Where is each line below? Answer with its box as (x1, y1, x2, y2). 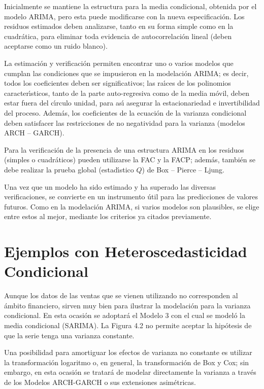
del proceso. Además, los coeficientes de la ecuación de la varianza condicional (4, 107, 247, 118)
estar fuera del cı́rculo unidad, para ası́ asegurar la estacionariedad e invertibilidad (4, 97, 260, 108)
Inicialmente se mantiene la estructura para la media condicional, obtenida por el (4, 1, 257, 11)
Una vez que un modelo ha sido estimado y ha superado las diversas (4, 181, 216, 192)
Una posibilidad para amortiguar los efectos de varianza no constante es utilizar (4, 347, 252, 358)
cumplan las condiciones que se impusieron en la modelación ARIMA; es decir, (4, 67, 249, 78)
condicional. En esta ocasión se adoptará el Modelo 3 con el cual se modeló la (4, 310, 245, 321)
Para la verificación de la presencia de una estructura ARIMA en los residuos (4, 144, 244, 155)
